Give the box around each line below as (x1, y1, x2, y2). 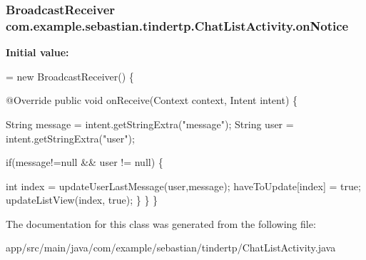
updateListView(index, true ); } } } (6, 192, 158, 207)
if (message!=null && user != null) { (6, 155, 163, 170)
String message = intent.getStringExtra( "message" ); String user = (6, 116, 294, 131)
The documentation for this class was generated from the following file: (6, 216, 316, 231)
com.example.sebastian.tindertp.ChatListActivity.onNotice (6, 16, 349, 34)
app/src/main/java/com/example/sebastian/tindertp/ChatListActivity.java (6, 240, 336, 255)
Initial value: (6, 45, 69, 60)
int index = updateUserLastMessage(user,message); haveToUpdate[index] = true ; (6, 178, 361, 193)
